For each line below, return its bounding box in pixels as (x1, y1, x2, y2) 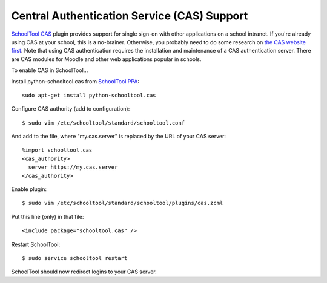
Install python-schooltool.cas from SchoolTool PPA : (11, 77, 139, 85)
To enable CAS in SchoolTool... (11, 67, 88, 74)
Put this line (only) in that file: (11, 213, 84, 220)
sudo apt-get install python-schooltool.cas (22, 91, 157, 99)
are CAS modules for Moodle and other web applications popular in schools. (11, 55, 202, 63)
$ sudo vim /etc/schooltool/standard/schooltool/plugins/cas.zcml (22, 200, 223, 207)
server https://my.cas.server (28, 164, 118, 171)
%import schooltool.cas (22, 147, 93, 154)
